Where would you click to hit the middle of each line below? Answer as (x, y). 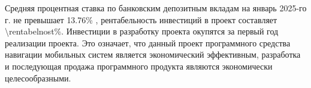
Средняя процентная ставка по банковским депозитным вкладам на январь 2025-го (156, 8)
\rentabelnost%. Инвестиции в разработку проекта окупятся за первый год (142, 31)
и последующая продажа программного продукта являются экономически (139, 66)
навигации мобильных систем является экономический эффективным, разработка (153, 54)
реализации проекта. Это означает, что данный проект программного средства (148, 43)
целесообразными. (38, 78)
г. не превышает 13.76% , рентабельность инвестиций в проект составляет (141, 19)
